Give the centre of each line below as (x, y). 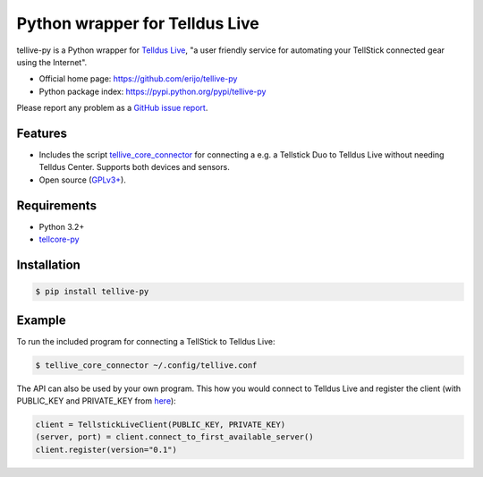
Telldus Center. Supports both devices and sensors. (134, 167)
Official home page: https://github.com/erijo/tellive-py (138, 79)
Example (41, 320)
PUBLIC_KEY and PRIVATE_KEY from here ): (96, 400)
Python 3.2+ (62, 226)
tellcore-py (59, 239)
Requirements (57, 205)
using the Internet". (52, 62)
